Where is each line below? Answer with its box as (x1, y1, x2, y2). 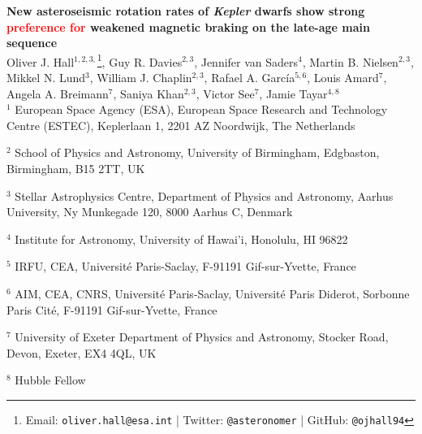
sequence (6, 34, 58, 51)
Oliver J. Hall (6, 53, 75, 70)
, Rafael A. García (204, 69, 295, 86)
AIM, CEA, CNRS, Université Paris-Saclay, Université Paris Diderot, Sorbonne (15, 284, 410, 302)
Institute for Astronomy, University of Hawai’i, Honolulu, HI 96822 (15, 230, 348, 247)
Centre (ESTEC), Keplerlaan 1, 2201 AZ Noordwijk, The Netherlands (6, 116, 355, 133)
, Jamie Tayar (259, 85, 328, 102)
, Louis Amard (307, 69, 379, 86)
